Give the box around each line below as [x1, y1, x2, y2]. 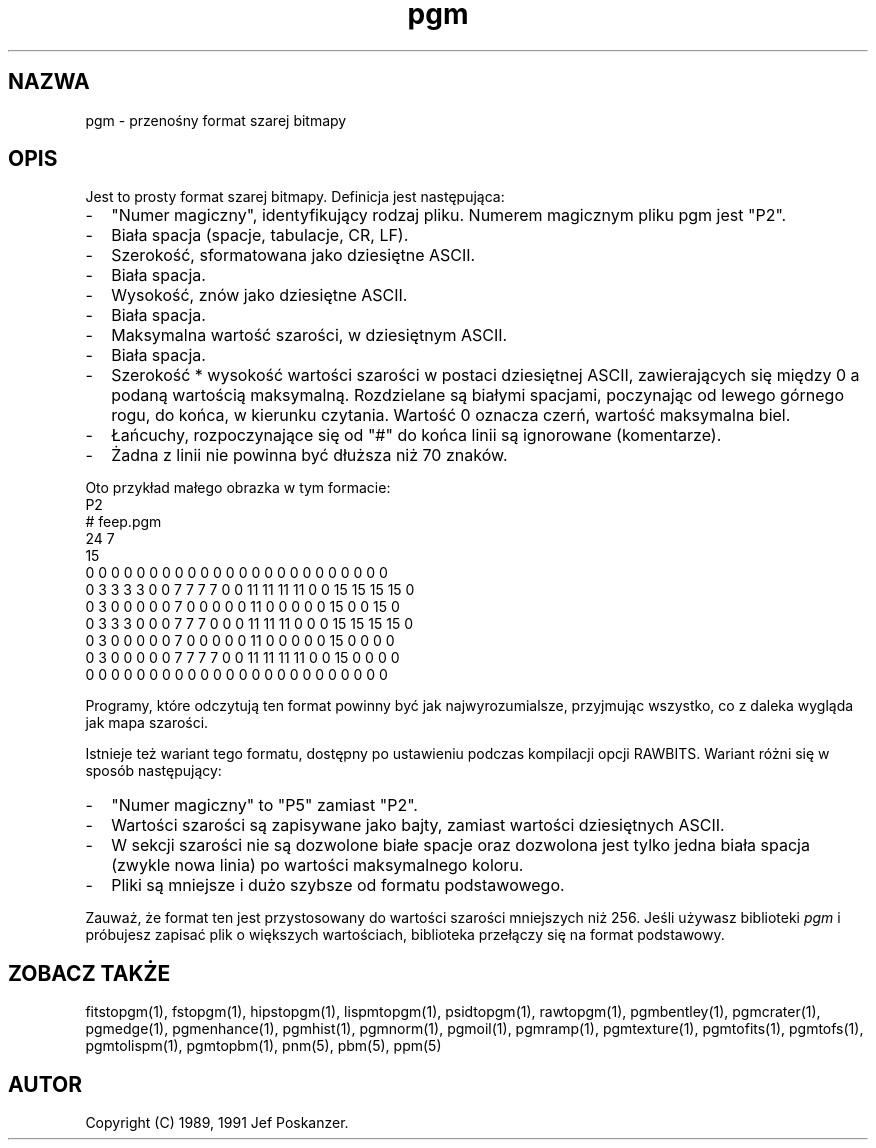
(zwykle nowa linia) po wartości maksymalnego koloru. [111, 855, 524, 876]
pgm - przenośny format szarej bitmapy [85, 111, 347, 129]
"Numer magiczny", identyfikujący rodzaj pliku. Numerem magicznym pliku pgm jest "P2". [111, 205, 787, 226]
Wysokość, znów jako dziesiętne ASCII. [111, 285, 408, 306]
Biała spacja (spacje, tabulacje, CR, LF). [111, 225, 409, 246]
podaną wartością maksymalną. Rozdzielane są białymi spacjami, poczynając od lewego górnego [111, 385, 844, 406]
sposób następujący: [85, 762, 222, 780]
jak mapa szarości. [85, 714, 209, 732]
